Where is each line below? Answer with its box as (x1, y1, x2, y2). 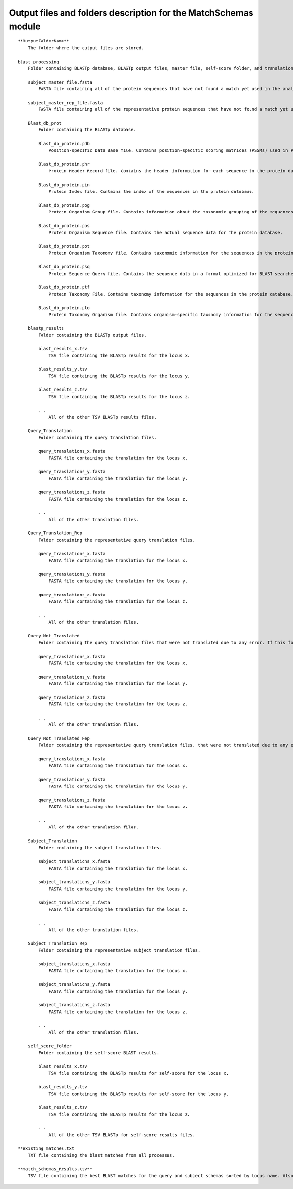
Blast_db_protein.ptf (38, 284, 90, 290)
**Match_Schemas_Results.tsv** (18, 1166, 93, 1172)
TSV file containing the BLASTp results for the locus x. (48, 353, 190, 359)
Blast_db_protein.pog (38, 202, 90, 208)
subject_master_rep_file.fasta (27, 100, 103, 105)
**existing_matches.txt (18, 1146, 75, 1151)
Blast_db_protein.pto (38, 305, 90, 310)
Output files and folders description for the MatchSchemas (9, 7, 253, 18)
